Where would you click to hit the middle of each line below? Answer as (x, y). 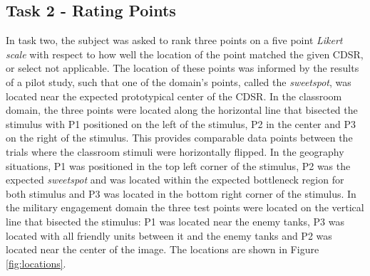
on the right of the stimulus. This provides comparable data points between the (179, 138)
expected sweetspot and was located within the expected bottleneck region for (175, 180)
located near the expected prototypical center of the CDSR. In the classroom (174, 96)
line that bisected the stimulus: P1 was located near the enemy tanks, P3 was (175, 221)
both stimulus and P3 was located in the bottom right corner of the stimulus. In (181, 193)
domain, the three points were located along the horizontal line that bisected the (182, 110)
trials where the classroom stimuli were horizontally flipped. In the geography (175, 151)
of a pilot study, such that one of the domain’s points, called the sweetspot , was (179, 81)
